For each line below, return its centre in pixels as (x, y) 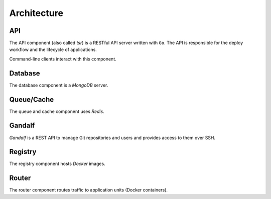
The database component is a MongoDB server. (59, 85)
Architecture (36, 13)
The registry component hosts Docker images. (57, 164)
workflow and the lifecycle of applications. (53, 49)
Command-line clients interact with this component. (63, 59)
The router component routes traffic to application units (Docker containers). (89, 190)
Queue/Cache (32, 99)
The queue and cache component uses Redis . (57, 111)
